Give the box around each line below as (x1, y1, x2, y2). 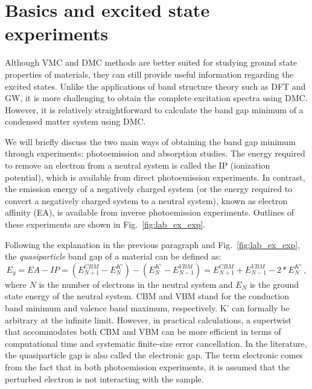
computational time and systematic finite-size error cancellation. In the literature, (5, 337, 307, 349)
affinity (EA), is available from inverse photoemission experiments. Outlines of (5, 206, 294, 219)
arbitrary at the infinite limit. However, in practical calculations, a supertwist (5, 313, 291, 326)
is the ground (249, 278, 299, 290)
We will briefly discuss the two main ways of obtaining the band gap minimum (5, 135, 296, 148)
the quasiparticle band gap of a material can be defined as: (5, 250, 221, 263)
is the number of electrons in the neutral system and (39, 278, 233, 290)
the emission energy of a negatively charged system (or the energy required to (5, 182, 293, 195)
